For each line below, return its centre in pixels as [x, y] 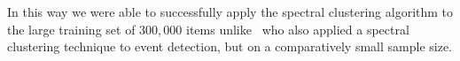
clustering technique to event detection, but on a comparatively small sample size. [230, 46]
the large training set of [71, 29]
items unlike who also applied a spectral [298, 29]
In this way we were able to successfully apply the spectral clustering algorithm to [230, 11]
